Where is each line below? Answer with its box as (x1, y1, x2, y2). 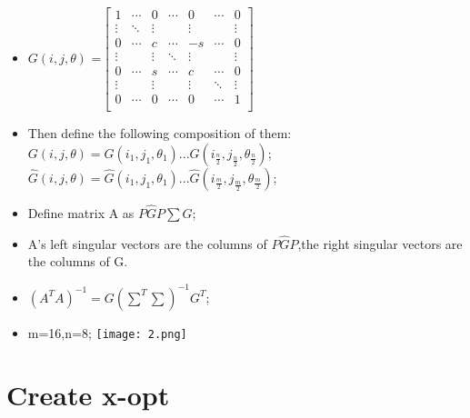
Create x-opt (6, 376, 170, 413)
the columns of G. (27, 252, 128, 271)
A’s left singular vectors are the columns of (27, 234, 267, 253)
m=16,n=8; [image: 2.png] (27, 323, 187, 342)
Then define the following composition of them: (27, 124, 292, 143)
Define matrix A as (27, 204, 135, 223)
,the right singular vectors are (297, 234, 463, 253)
